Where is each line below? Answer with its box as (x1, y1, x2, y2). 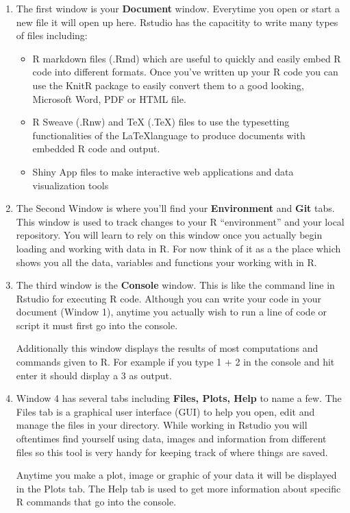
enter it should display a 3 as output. (16, 368, 172, 382)
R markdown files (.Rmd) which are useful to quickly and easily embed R (32, 51, 341, 65)
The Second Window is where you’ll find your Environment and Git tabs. (16, 201, 335, 215)
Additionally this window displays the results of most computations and (16, 341, 318, 355)
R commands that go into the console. (16, 494, 177, 509)
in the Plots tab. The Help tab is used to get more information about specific (16, 481, 341, 495)
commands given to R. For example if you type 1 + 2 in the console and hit (16, 355, 335, 369)
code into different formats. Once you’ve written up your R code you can (32, 64, 338, 79)
